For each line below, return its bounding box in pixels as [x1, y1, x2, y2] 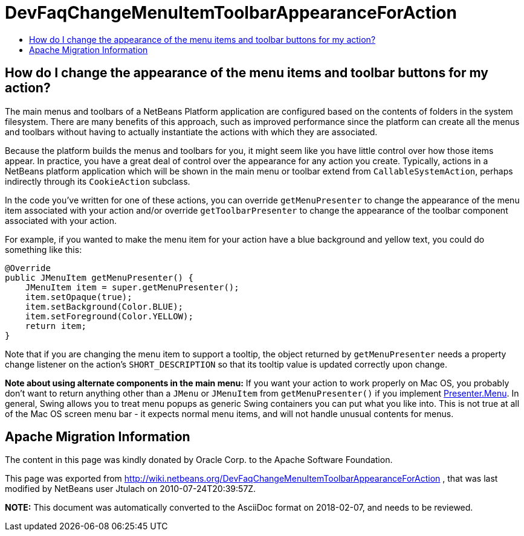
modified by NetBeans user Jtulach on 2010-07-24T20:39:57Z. [5, 483, 256, 494]
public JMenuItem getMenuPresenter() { [5, 272, 193, 282]
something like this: [5, 244, 82, 255]
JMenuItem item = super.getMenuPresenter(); [25, 282, 239, 292]
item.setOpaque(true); [25, 292, 132, 302]
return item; [25, 321, 86, 331]
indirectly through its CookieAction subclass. [5, 176, 190, 187]
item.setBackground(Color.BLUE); [25, 301, 184, 311]
